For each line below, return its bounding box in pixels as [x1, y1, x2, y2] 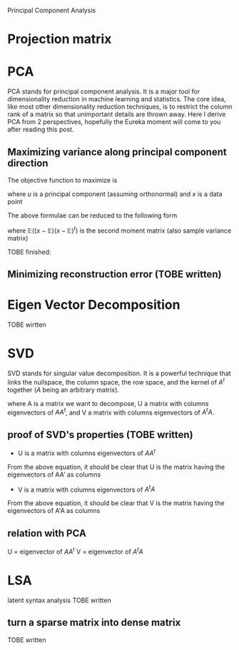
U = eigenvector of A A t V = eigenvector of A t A [7, 546, 144, 556]
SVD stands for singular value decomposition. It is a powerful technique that [7, 369, 231, 377]
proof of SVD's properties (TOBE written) [7, 428, 194, 441]
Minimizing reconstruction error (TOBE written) [7, 268, 222, 280]
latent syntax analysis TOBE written [7, 596, 112, 604]
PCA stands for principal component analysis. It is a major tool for [7, 87, 200, 96]
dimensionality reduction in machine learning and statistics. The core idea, [7, 95, 226, 103]
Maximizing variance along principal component [7, 146, 227, 158]
